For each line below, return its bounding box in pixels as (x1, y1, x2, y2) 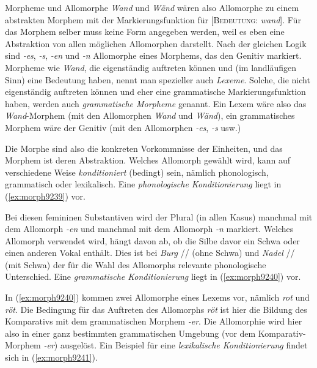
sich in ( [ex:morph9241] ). (5, 351, 98, 364)
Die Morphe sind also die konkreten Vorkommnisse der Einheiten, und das (5, 141, 283, 154)
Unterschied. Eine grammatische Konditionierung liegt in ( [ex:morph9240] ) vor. (5, 270, 301, 283)
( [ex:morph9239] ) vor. (5, 189, 86, 202)
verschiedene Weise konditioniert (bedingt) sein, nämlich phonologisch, (5, 165, 269, 178)
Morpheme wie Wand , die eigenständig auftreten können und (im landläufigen (5, 61, 297, 73)
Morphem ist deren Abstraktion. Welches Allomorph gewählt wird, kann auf (5, 154, 291, 167)
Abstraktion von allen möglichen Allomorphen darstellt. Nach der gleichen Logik (5, 37, 307, 50)
